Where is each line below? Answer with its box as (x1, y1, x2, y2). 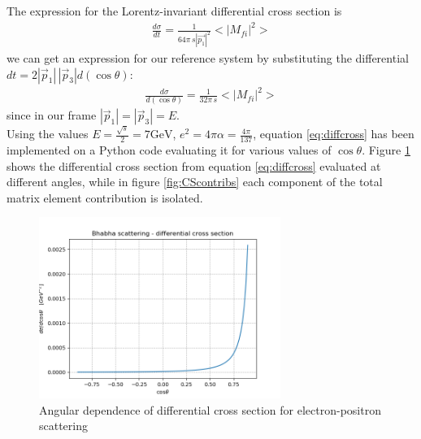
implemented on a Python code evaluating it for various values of (7, 141, 332, 158)
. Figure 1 (362, 141, 410, 158)
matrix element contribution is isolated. (7, 189, 203, 206)
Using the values (7, 125, 89, 142)
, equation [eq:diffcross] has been (253, 125, 414, 142)
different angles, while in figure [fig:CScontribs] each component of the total (7, 173, 383, 190)
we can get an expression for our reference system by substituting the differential (7, 50, 409, 66)
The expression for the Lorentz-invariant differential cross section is (7, 2, 342, 19)
